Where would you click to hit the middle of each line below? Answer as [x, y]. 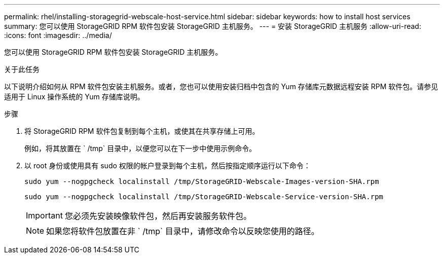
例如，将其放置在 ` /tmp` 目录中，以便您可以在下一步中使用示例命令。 [140, 148]
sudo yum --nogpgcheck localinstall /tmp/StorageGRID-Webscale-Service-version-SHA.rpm [204, 197]
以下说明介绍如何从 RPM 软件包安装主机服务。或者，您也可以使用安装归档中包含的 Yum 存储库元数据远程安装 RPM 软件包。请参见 [221, 86]
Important [44, 215]
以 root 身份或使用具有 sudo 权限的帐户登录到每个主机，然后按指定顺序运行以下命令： [168, 165]
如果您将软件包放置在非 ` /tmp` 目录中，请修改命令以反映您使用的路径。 [183, 231]
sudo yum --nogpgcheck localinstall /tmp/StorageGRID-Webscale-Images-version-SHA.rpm [202, 181]
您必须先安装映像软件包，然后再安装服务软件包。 [158, 216]
